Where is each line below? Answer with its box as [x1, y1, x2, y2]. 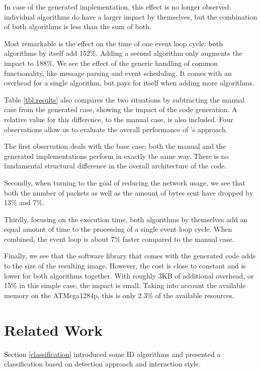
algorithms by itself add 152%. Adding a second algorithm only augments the [4, 48, 242, 58]
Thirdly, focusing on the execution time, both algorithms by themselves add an [4, 214, 248, 224]
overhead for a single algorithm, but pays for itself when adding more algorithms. [4, 77, 254, 88]
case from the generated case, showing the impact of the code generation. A [4, 104, 237, 115]
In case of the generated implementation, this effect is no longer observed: [4, 2, 231, 12]
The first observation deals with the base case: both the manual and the [4, 141, 226, 151]
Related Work [4, 319, 103, 340]
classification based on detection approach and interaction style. [4, 358, 201, 369]
